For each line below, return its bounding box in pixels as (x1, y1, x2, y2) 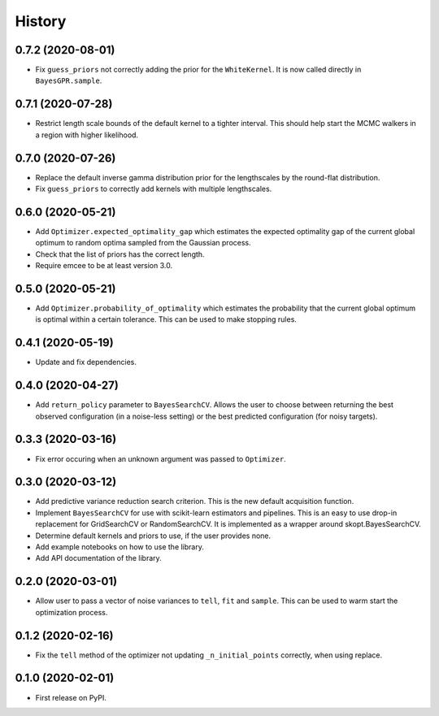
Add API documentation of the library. (35, 553, 162, 563)
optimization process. (35, 607, 108, 617)
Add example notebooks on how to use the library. (35, 542, 205, 552)
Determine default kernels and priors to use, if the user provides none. (35, 531, 272, 540)
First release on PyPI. (35, 692, 107, 702)
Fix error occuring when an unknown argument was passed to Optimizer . (35, 453, 286, 463)
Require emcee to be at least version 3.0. (35, 261, 173, 271)
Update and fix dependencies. (35, 358, 137, 367)
